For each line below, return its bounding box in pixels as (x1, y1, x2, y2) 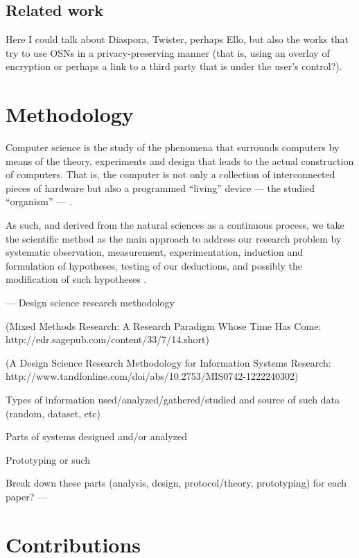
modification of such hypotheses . (6, 272, 147, 286)
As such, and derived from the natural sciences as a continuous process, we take (6, 218, 344, 232)
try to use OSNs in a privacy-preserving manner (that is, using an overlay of (6, 45, 330, 60)
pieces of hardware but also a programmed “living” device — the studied (6, 180, 315, 195)
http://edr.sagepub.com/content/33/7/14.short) (6, 332, 209, 347)
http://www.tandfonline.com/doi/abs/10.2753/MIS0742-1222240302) (6, 369, 299, 383)
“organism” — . (6, 194, 72, 209)
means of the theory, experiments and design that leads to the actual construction (6, 153, 354, 168)
